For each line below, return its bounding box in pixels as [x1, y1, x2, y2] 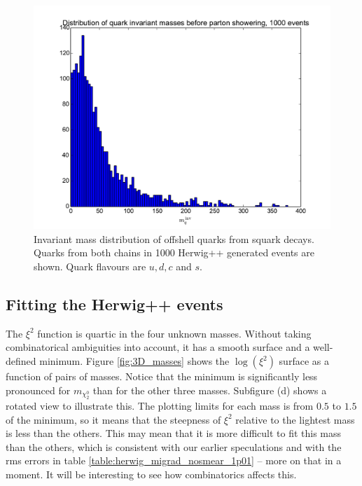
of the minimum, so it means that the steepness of [6, 412, 221, 426]
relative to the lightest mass [235, 412, 355, 426]
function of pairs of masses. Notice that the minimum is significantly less [6, 369, 318, 383]
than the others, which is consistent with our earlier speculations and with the [6, 439, 342, 454]
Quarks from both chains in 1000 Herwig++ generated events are [34, 245, 314, 260]
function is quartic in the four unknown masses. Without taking [37, 326, 312, 340]
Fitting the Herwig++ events [6, 293, 223, 314]
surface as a [279, 354, 329, 368]
